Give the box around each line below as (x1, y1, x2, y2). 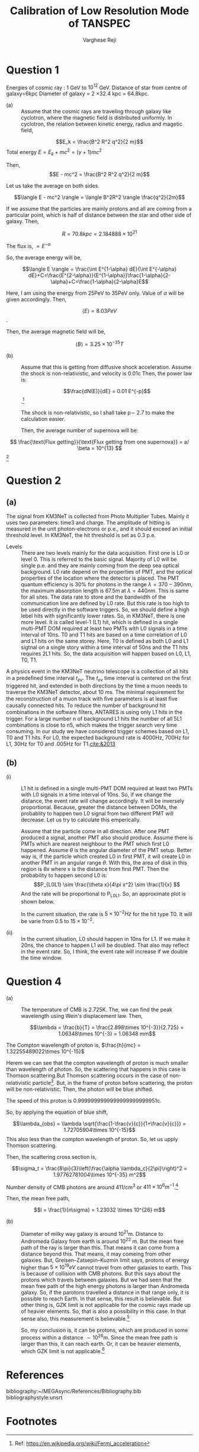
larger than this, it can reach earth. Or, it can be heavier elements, (21, 1340, 181, 1347)
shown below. (21, 898, 55, 905)
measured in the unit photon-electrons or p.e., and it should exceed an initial (6, 525, 192, 532)
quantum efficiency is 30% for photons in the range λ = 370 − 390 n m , (21, 581, 193, 588)
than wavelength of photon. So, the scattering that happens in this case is (6, 1066, 187, 1073)
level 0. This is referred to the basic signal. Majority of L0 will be (21, 555, 178, 563)
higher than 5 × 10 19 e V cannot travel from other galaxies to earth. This (21, 1263, 191, 1271)
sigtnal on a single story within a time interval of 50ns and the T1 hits (21, 644, 188, 651)
